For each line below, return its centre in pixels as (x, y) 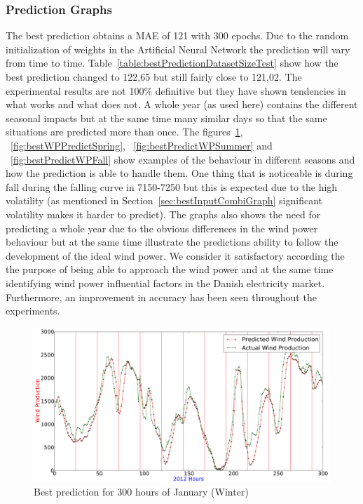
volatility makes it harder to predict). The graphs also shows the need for (163, 214)
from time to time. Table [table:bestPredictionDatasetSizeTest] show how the (172, 63)
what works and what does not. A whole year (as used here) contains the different (182, 104)
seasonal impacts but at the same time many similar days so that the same (166, 118)
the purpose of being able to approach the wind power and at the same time (170, 269)
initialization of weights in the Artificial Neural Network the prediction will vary (178, 49)
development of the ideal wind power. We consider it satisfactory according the (175, 255)
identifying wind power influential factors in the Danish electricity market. (165, 283)
